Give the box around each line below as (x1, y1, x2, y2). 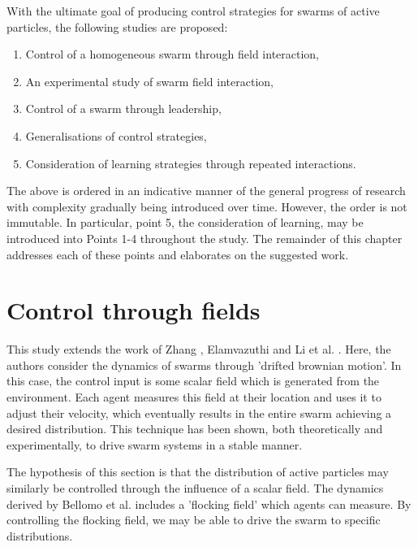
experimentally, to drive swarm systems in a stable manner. (6, 436, 303, 453)
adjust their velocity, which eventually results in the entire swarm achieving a (6, 404, 392, 421)
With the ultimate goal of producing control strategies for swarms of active (6, 2, 380, 19)
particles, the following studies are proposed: (6, 18, 228, 35)
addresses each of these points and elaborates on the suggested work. (6, 245, 349, 263)
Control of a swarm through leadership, (25, 100, 222, 117)
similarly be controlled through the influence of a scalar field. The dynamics (6, 480, 384, 496)
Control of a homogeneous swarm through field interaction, (25, 46, 320, 63)
